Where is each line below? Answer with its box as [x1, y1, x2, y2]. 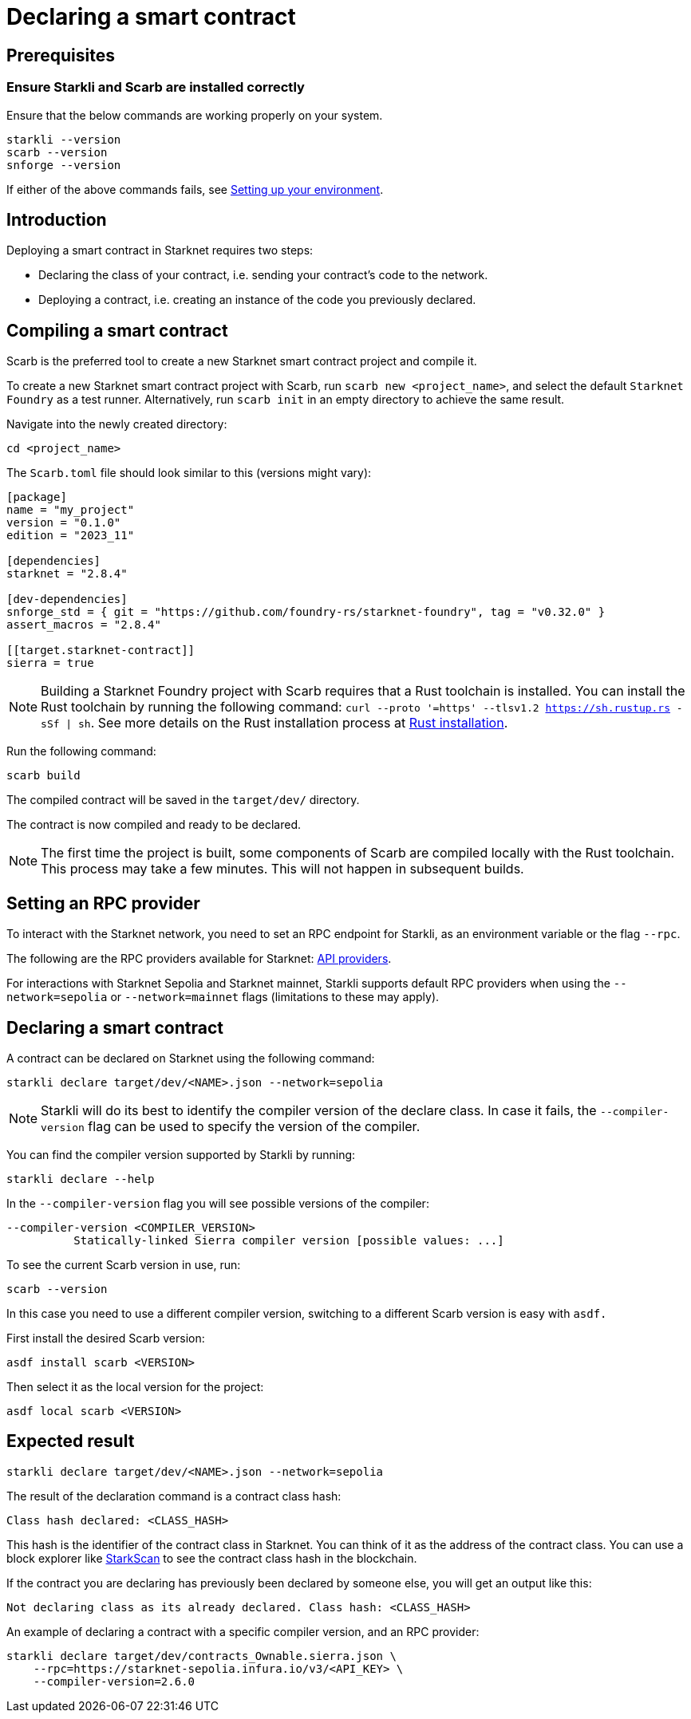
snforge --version [6, 158, 121, 172]
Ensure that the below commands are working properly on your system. [6, 108, 383, 122]
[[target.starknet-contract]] [6, 644, 195, 657]
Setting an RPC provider [6, 893, 200, 913]
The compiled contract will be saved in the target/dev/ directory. [6, 793, 360, 807]
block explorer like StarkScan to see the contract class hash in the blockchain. [6, 1551, 417, 1565]
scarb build [6, 769, 81, 783]
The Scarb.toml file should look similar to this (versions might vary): [6, 466, 372, 480]
